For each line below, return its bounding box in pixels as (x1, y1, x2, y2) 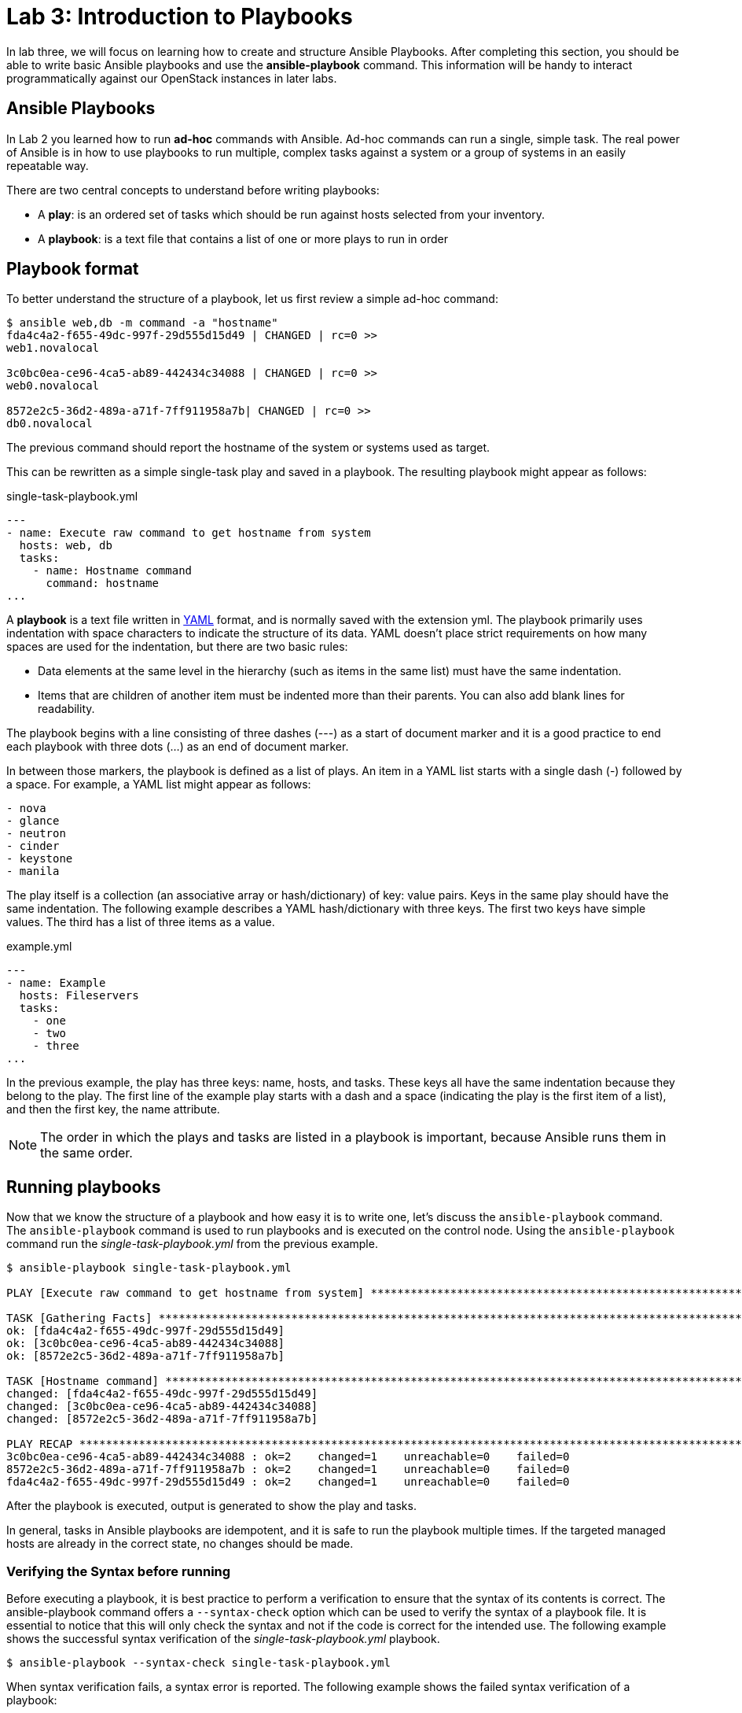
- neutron (6, 827, 66, 840)
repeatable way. (6, 158, 89, 172)
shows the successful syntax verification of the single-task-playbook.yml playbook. (6, 1632, 440, 1646)
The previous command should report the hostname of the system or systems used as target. (6, 441, 490, 455)
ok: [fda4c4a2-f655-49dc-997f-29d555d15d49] (6, 1324, 285, 1338)
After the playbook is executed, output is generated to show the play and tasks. (6, 1499, 417, 1513)
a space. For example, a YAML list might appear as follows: (6, 777, 311, 792)
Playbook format (6, 259, 139, 279)
